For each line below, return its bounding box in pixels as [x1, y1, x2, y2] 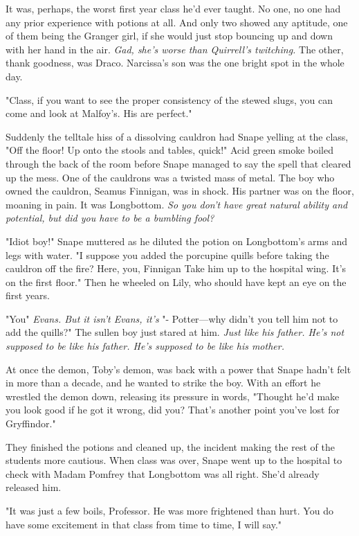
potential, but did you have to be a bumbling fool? [6, 211, 214, 225]
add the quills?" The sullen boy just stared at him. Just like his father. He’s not [6, 325, 344, 339]
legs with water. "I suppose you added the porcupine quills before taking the [6, 247, 329, 262]
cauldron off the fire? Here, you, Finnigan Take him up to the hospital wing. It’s [6, 261, 347, 276]
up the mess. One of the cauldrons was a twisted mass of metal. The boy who [6, 170, 335, 184]
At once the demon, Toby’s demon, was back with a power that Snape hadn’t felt [6, 361, 351, 376]
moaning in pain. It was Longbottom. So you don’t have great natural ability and [6, 197, 348, 211]
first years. [6, 288, 50, 303]
